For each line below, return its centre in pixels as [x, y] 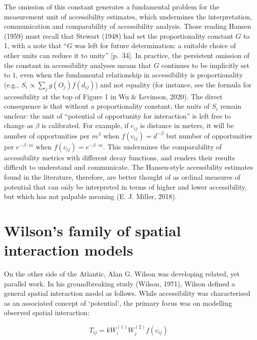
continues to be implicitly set [205, 65]
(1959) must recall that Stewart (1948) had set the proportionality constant [119, 35]
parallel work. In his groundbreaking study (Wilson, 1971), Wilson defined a [120, 283]
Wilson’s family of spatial [93, 230]
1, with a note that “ [36, 45]
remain [231, 106]
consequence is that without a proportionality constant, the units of [107, 106]
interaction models [69, 250]
